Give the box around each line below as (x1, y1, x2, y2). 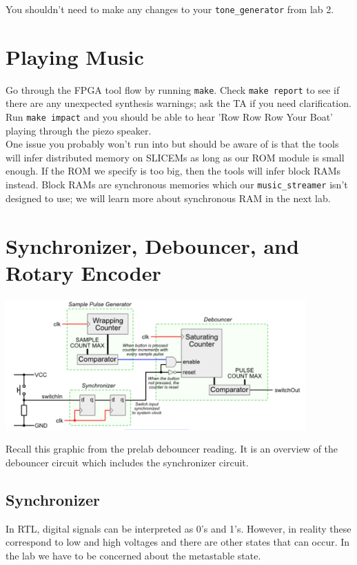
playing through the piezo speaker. (6, 123, 152, 137)
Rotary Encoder (6, 258, 161, 286)
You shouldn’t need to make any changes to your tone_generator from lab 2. (6, 2, 334, 16)
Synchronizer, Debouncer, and (6, 231, 299, 259)
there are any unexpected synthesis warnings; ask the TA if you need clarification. (6, 96, 351, 110)
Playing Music (6, 42, 144, 70)
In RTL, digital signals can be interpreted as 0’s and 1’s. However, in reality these (6, 521, 351, 535)
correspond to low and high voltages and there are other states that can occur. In (6, 535, 350, 549)
